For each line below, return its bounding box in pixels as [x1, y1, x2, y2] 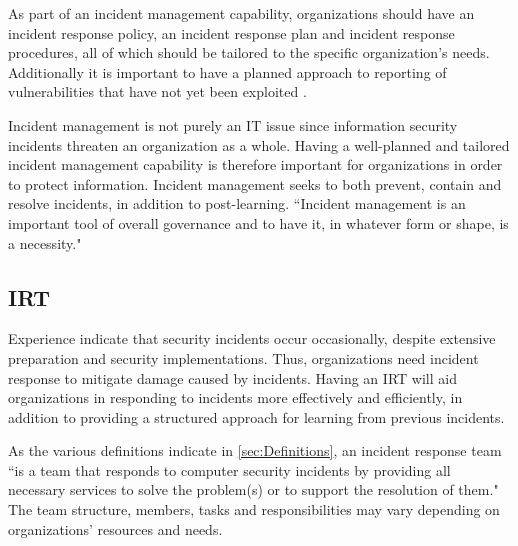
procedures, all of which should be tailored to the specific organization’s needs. [8, 42, 490, 63]
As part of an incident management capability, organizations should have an [8, 3, 475, 23]
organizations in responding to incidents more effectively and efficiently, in [8, 387, 463, 408]
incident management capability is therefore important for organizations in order [8, 154, 503, 175]
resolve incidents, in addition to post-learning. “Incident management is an [8, 193, 466, 214]
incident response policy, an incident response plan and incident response [8, 22, 455, 43]
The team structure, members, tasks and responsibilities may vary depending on [8, 499, 500, 520]
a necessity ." [8, 232, 82, 253]
